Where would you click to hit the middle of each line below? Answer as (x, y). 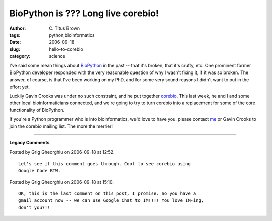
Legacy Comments (29, 143)
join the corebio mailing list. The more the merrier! (61, 126)
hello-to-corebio (66, 49)
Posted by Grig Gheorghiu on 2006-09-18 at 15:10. (62, 182)
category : (20, 56)
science (57, 56)
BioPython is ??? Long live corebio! (84, 13)
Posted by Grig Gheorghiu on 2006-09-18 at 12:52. (62, 152)
